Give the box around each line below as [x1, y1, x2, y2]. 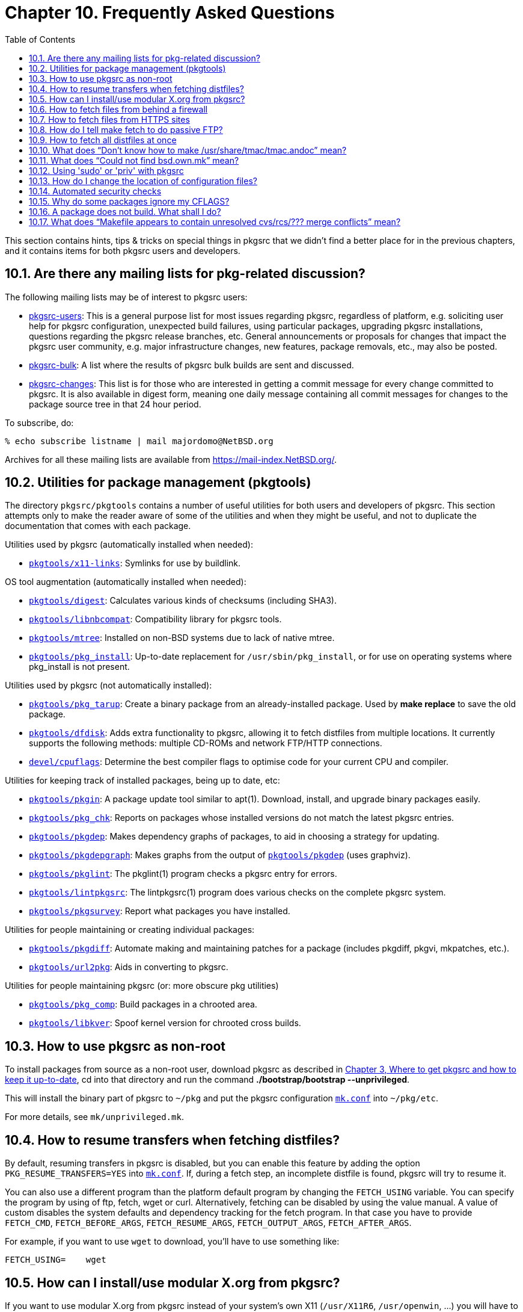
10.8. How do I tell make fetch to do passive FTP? [29, 124, 223, 135]
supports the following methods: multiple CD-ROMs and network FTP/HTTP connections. [29, 738, 382, 749]
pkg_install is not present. [29, 661, 130, 672]
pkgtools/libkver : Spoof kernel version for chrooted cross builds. [29, 1018, 301, 1029]
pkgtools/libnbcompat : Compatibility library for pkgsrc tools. [29, 614, 282, 625]
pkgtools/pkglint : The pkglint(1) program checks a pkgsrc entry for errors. [29, 868, 337, 879]
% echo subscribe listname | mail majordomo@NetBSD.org [5, 436, 274, 446]
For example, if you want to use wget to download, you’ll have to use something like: [5, 1236, 340, 1247]
